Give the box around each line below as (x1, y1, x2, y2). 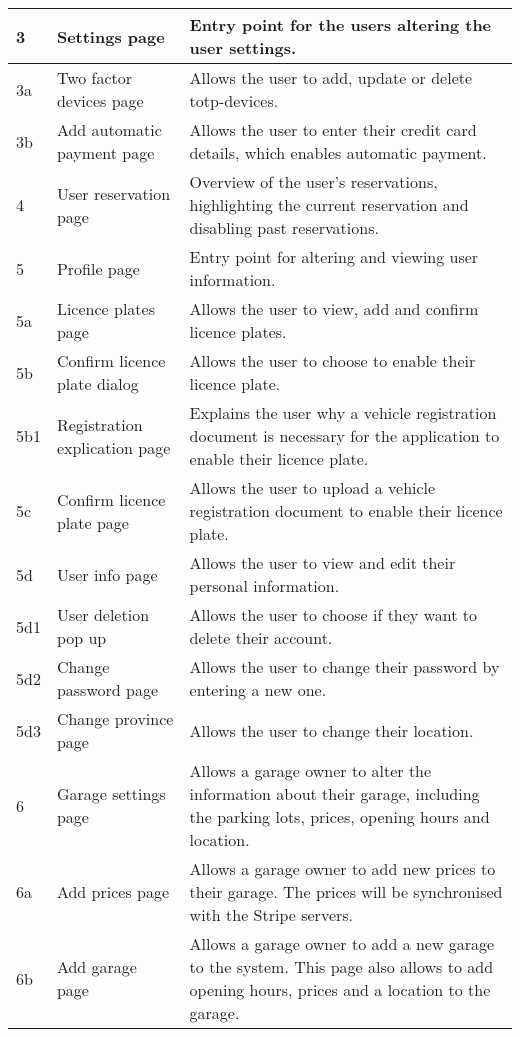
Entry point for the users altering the (189, 13, 492, 36)
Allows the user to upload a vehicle (189, 476, 436, 499)
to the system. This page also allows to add (189, 955, 494, 978)
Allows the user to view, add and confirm (189, 297, 479, 320)
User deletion (56, 603, 150, 626)
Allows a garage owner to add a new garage (189, 932, 495, 955)
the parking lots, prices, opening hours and (189, 805, 490, 828)
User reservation (56, 181, 171, 205)
